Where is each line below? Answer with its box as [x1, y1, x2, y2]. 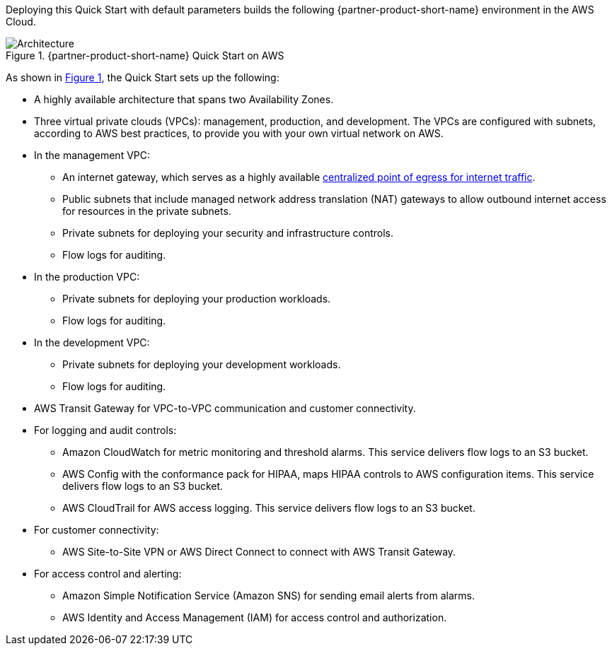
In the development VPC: [34, 336, 150, 348]
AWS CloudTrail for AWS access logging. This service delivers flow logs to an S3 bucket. [62, 502, 475, 514]
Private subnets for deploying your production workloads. [62, 293, 331, 305]
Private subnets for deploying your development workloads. [62, 358, 341, 370]
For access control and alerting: [34, 568, 182, 580]
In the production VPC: [34, 271, 140, 283]
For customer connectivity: [34, 524, 159, 536]
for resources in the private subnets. [62, 205, 231, 217]
